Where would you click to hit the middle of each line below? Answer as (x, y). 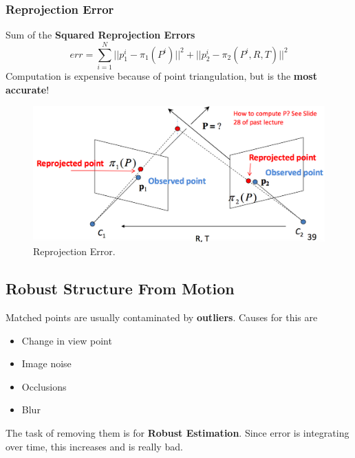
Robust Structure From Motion (120, 288)
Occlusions (44, 386)
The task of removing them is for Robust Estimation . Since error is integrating (177, 432)
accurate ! (28, 89)
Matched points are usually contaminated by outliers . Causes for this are (162, 317)
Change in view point (67, 340)
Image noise (46, 363)
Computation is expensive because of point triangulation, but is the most (161, 75)
